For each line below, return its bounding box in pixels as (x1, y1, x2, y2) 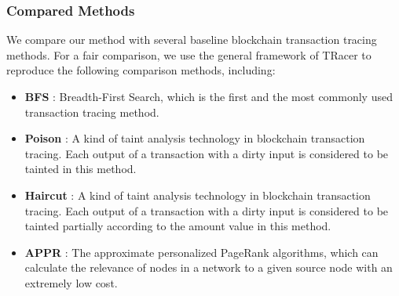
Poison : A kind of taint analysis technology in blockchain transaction (24, 130, 365, 146)
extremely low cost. (24, 274, 118, 291)
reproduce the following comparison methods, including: (6, 62, 276, 78)
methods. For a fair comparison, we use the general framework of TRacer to (6, 46, 372, 63)
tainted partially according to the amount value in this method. (24, 218, 331, 234)
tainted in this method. (24, 161, 137, 177)
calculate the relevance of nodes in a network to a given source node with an (24, 259, 393, 276)
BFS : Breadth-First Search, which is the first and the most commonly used (24, 88, 393, 104)
